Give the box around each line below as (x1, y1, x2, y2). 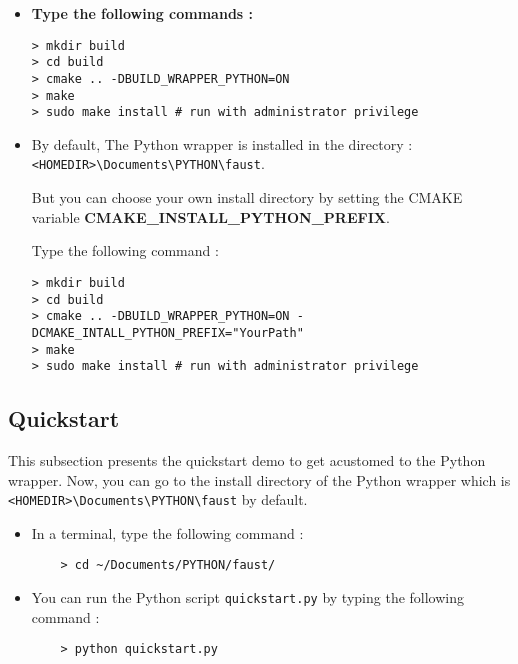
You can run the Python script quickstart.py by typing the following (31, 587, 465, 608)
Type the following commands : (31, 3, 254, 23)
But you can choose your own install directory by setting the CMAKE (31, 187, 463, 208)
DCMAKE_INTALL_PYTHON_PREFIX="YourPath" (31, 325, 304, 340)
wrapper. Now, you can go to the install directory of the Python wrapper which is (8, 469, 511, 490)
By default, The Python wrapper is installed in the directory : (31, 133, 413, 154)
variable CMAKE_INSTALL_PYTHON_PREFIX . (31, 206, 390, 227)
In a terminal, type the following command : (31, 522, 304, 543)
